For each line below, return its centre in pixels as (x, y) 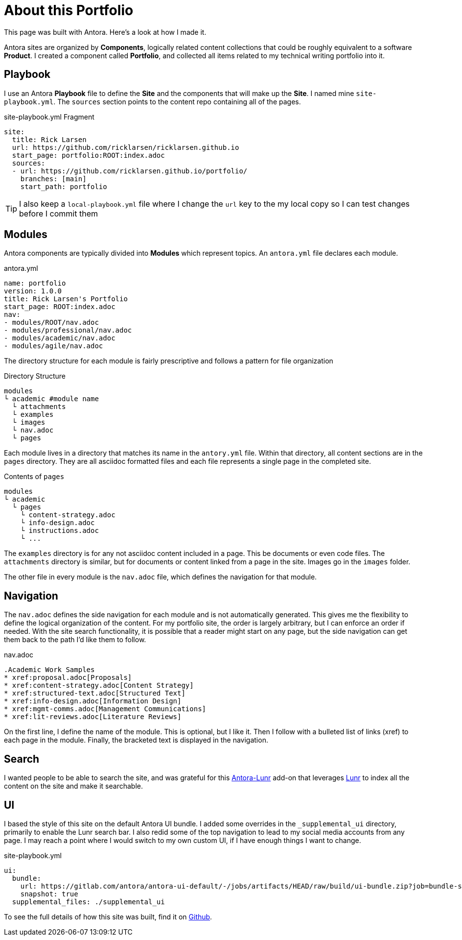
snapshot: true (49, 894)
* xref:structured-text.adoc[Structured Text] (95, 693)
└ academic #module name (51, 399)
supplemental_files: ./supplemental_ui (88, 902)
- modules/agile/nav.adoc (54, 346)
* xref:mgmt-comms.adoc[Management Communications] (105, 709)
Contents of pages (34, 477)
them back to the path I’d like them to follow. (75, 640)
